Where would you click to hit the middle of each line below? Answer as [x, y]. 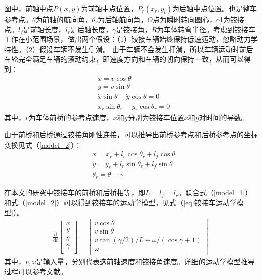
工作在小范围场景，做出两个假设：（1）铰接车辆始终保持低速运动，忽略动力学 [131, 39]
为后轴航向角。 [123, 19]
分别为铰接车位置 [156, 118]
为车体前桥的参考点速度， [71, 118]
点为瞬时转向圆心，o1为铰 [195, 19]
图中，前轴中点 [29, 8]
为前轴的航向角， [64, 19]
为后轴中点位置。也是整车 [214, 8]
